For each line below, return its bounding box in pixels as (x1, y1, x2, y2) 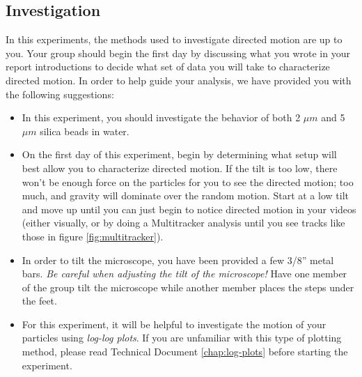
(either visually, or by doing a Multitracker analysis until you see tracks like (22, 215, 345, 230)
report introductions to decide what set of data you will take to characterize (6, 59, 330, 74)
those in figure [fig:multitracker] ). (22, 229, 164, 243)
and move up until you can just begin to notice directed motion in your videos (22, 201, 356, 216)
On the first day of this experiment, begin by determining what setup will (22, 147, 337, 162)
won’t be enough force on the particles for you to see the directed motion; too (22, 174, 354, 189)
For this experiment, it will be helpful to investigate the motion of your (22, 316, 326, 331)
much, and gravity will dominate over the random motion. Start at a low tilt (22, 188, 349, 203)
